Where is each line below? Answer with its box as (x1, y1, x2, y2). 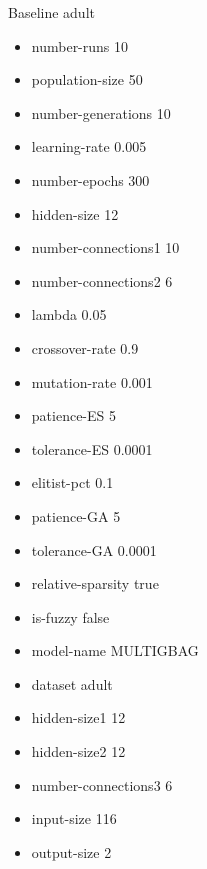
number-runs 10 (31, 35, 129, 56)
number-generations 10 (31, 102, 171, 123)
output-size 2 (31, 841, 112, 862)
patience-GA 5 (31, 505, 121, 526)
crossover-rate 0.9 (31, 337, 139, 358)
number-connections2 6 (31, 270, 173, 291)
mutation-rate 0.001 (31, 371, 153, 392)
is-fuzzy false (31, 606, 110, 627)
